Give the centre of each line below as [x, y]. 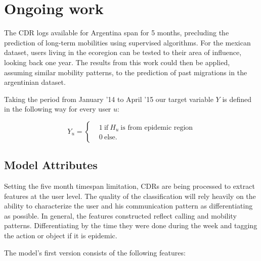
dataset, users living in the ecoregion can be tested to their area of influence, [123, 52]
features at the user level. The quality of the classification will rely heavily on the [130, 196]
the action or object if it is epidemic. [61, 236]
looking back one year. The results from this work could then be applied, [117, 62]
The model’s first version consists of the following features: [95, 252]
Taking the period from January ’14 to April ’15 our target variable [109, 99]
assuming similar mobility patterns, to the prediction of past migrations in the [126, 72]
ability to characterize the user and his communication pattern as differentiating [128, 206]
